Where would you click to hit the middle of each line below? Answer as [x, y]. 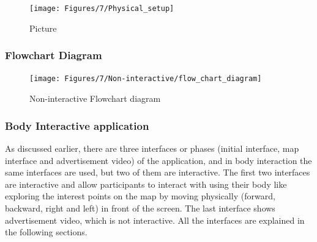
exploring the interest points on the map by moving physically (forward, [140, 196]
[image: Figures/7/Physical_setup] [102, 9]
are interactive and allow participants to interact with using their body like [146, 184]
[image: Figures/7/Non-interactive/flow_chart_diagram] [146, 79]
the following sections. [46, 232]
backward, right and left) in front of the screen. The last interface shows [140, 208]
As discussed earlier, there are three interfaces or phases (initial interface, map [152, 148]
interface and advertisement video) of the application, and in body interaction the [158, 160]
